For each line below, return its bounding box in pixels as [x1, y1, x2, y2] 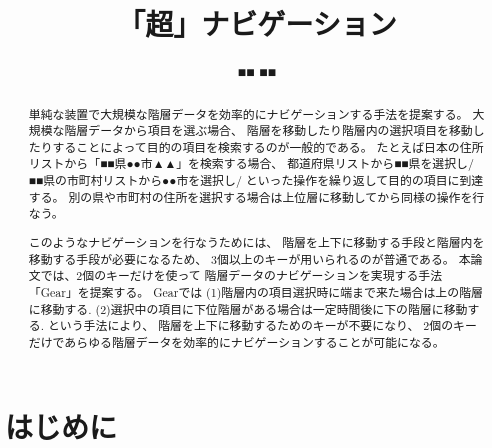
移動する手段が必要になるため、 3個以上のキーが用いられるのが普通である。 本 [28, 250, 471, 267]
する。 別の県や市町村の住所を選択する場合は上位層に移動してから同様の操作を [28, 188, 473, 205]
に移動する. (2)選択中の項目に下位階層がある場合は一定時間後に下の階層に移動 [28, 300, 468, 317]
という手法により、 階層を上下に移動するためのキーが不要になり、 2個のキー [47, 317, 477, 334]
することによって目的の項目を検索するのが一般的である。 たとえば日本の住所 [52, 138, 484, 155]
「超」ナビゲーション [117, 3, 397, 44]
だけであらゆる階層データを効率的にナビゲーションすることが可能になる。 [28, 333, 445, 350]
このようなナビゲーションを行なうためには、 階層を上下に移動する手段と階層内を [28, 234, 485, 250]
